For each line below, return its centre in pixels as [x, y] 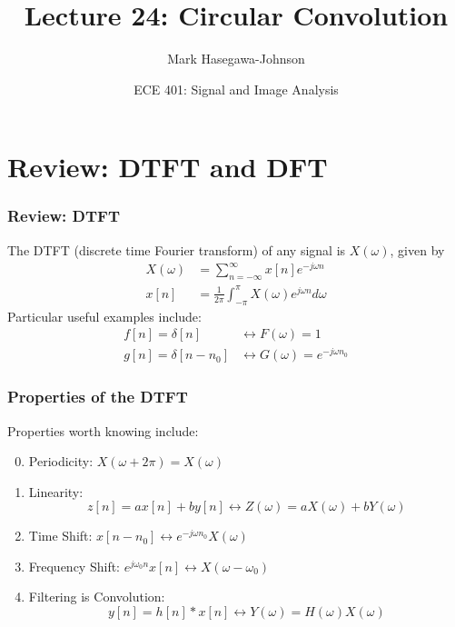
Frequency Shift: [74, 566]
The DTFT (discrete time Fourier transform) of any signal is [177, 249]
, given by [417, 249]
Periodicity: [61, 461]
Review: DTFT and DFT [168, 167]
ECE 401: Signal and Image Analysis [236, 89]
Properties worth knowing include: [103, 430]
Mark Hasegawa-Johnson [236, 59]
